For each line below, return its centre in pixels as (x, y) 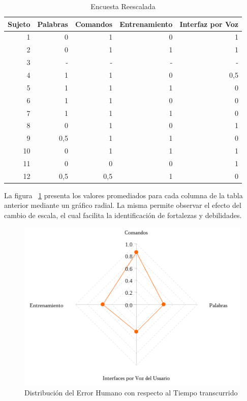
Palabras (53, 24)
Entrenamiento (146, 24)
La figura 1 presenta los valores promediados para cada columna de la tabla (123, 195)
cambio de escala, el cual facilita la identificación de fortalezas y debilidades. (123, 215)
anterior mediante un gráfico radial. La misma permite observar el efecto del (123, 205)
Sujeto (19, 24)
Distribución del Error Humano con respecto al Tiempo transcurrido (131, 392)
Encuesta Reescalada (123, 6)
